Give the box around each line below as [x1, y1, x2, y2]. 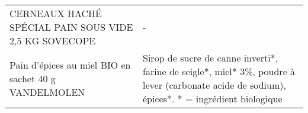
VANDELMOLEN [9, 85, 85, 99]
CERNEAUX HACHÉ [9, 7, 102, 20]
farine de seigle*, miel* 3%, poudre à [143, 64, 296, 78]
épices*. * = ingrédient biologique [143, 92, 283, 105]
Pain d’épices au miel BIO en [9, 57, 131, 72]
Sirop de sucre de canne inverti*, [143, 51, 278, 64]
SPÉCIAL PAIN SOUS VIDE [9, 20, 133, 34]
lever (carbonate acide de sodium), [143, 78, 286, 92]
